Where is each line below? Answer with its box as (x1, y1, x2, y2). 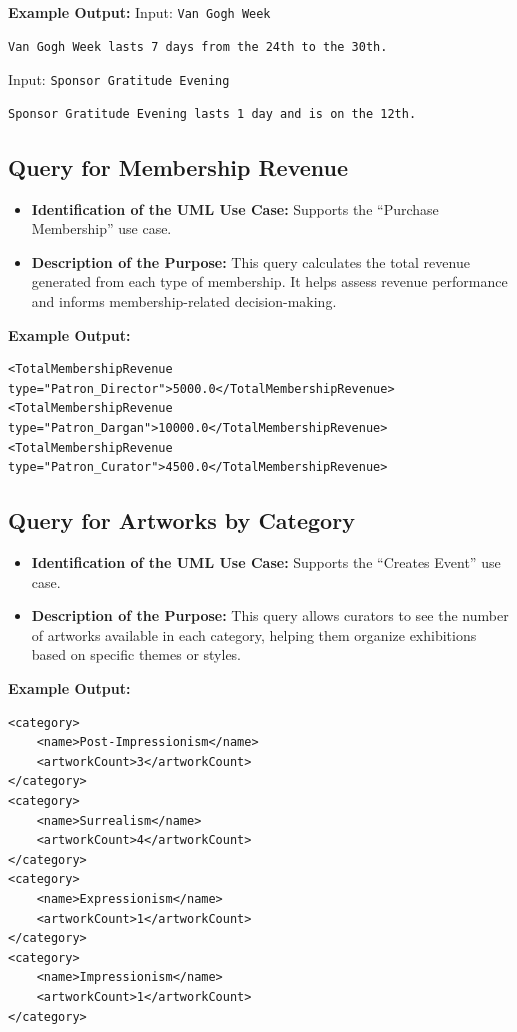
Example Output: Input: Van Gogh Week (8, 2, 271, 22)
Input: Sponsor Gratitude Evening (8, 69, 230, 90)
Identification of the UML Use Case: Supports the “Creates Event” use (31, 552, 501, 573)
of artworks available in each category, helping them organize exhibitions (31, 624, 477, 645)
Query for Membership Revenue (8, 151, 349, 182)
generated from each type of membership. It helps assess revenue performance (31, 271, 508, 292)
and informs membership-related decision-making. (31, 291, 337, 312)
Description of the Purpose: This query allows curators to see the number (31, 605, 509, 626)
